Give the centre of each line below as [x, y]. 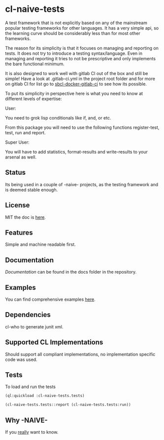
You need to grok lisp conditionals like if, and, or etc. [58, 118]
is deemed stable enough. [32, 190]
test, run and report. [25, 132]
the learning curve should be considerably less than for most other [73, 33]
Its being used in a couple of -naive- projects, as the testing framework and [82, 184]
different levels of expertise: [34, 99]
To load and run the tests [30, 387]
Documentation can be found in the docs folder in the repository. [71, 272]
